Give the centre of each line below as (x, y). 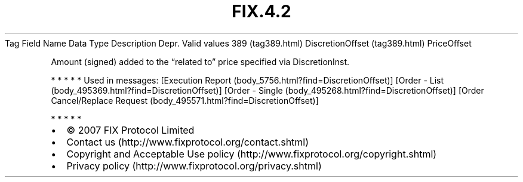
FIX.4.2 (261, 11)
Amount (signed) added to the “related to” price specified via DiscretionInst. (200, 61)
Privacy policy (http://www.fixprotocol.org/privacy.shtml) (194, 166)
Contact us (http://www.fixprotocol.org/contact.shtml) (188, 142)
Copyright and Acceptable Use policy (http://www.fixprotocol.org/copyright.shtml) (252, 154)
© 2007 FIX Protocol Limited (130, 130)
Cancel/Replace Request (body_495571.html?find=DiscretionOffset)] (185, 100)
